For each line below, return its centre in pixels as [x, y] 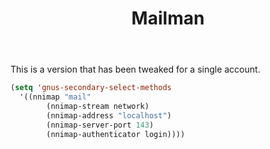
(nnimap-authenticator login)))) [116, 134]
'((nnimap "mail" [55, 97]
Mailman [168, 18]
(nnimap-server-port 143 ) [100, 125]
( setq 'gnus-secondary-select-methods [91, 88]
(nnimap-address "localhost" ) [109, 115]
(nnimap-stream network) [98, 106]
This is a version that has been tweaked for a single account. [135, 69]
